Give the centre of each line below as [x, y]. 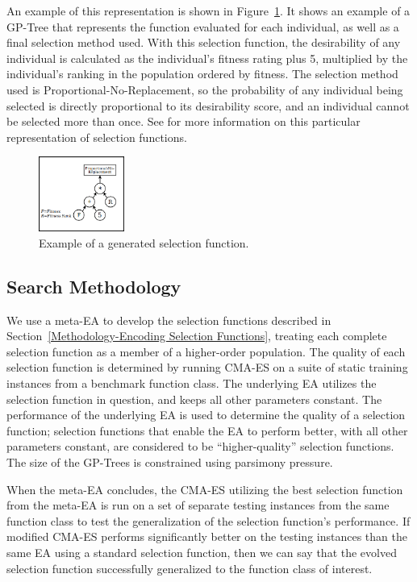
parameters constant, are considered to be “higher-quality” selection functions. [200, 446]
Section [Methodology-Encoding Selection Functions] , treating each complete [197, 336]
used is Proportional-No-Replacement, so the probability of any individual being [205, 89]
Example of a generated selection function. [144, 242]
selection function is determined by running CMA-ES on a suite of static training [207, 367]
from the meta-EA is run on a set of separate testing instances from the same [198, 505]
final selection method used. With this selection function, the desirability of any [204, 42]
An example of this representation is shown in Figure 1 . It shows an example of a [208, 10]
